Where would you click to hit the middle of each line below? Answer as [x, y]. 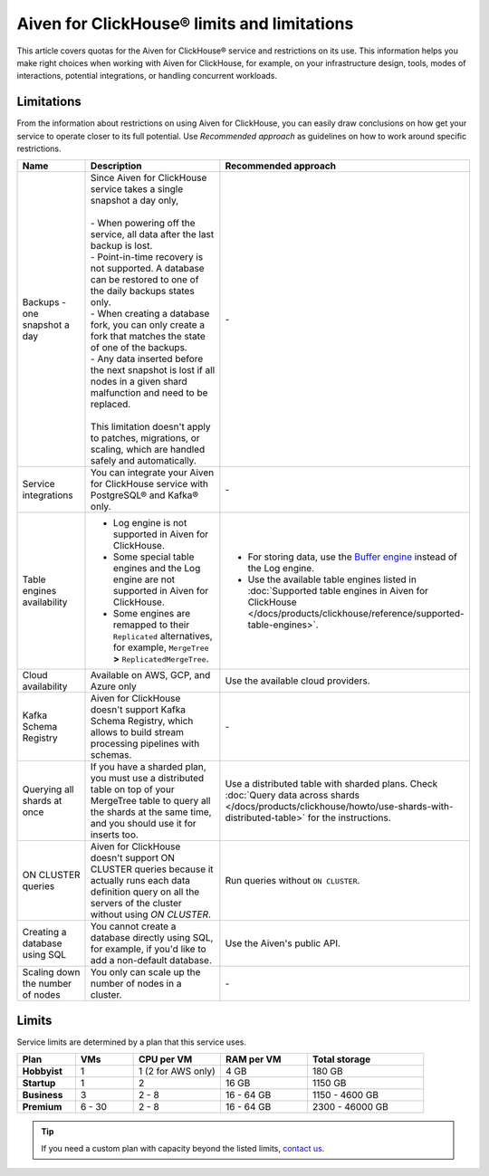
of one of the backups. [139, 348]
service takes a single [137, 189]
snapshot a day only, [135, 201]
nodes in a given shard [139, 382]
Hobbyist [43, 1071]
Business [43, 1095]
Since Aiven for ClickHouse [149, 178]
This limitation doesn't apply [151, 427]
